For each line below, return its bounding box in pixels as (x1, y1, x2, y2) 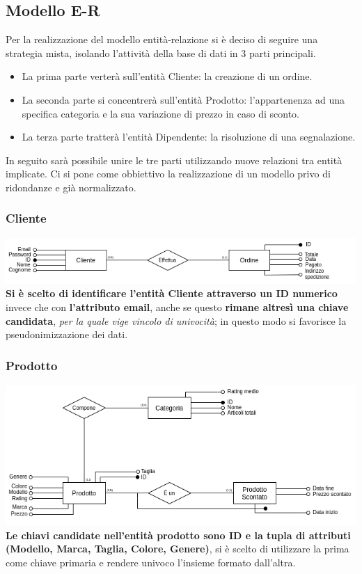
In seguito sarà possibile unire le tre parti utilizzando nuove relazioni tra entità (6, 152, 343, 167)
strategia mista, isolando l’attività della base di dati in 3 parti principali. (6, 45, 316, 60)
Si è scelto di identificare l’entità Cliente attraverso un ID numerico (6, 286, 338, 301)
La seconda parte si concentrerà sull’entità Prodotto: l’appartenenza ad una (22, 92, 345, 106)
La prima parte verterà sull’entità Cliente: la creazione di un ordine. (22, 69, 313, 83)
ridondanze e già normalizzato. (6, 180, 136, 194)
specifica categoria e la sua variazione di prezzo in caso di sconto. (22, 106, 299, 120)
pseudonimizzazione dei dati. (6, 327, 128, 342)
